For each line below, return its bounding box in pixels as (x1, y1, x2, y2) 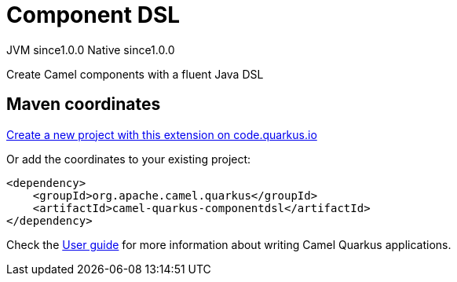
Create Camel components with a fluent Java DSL (6, 67, 264, 81)
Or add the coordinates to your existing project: (6, 152, 251, 166)
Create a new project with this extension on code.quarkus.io (6, 127, 317, 141)
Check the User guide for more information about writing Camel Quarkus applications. (6, 237, 452, 251)
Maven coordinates (6, 94, 161, 115)
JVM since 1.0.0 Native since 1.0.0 (6, 42, 175, 57)
